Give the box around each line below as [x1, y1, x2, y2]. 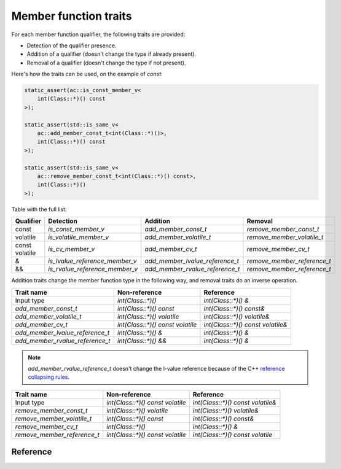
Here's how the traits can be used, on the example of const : [11, 71, 163, 78]
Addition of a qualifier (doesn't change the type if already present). [26, 50, 197, 58]
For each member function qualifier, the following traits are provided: [11, 31, 186, 38]
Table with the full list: [11, 206, 67, 213]
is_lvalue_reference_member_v [48, 257, 138, 265]
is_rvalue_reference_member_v [48, 265, 138, 273]
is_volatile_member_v [48, 233, 109, 242]
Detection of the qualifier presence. [26, 42, 117, 49]
